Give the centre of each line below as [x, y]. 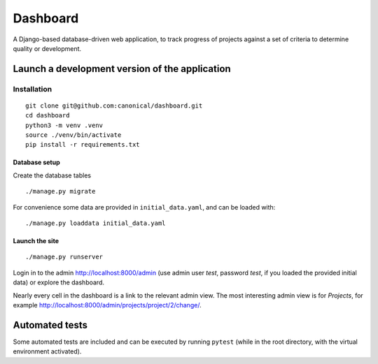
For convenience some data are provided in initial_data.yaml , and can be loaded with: [144, 207]
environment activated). [47, 351]
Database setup [36, 162]
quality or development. [47, 48]
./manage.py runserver [64, 257]
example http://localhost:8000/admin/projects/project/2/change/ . [107, 305]
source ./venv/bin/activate [73, 135]
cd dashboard [48, 116]
